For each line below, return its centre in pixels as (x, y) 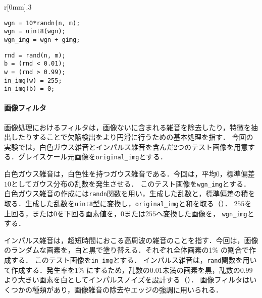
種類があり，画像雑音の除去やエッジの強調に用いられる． (127, 289)
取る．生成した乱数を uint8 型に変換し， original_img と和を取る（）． (118, 203)
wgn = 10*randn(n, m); (42, 23)
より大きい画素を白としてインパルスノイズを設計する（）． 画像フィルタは (127, 280)
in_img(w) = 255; (33, 80)
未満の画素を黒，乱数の (201, 270)
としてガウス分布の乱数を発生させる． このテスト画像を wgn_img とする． (131, 183)
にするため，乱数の (118, 270)
